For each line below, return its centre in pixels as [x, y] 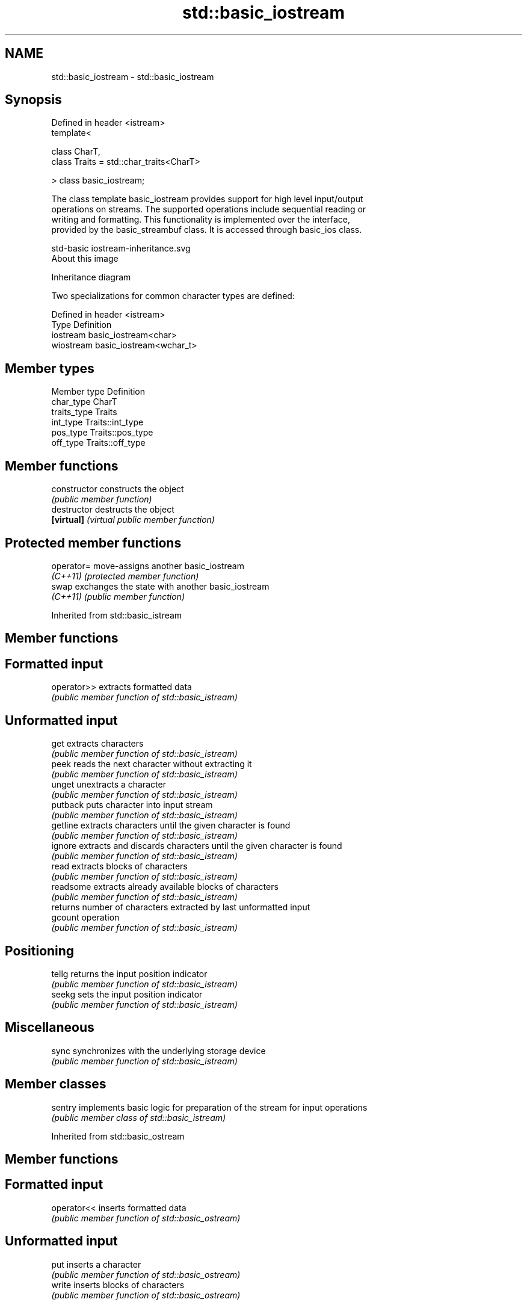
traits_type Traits [84, 412]
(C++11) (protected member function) [125, 576]
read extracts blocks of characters [119, 866]
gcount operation [85, 918]
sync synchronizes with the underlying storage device [159, 1050]
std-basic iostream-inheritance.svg [121, 248]
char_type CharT [84, 402]
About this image [85, 259]
